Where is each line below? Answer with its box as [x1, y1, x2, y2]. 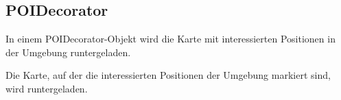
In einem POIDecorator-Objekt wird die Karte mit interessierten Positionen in [5, 32, 336, 46]
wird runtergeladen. [5, 81, 88, 95]
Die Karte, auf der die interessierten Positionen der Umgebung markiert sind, [5, 68, 331, 82]
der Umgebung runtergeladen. [5, 45, 131, 59]
